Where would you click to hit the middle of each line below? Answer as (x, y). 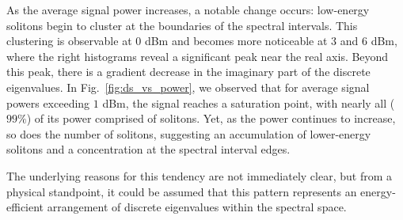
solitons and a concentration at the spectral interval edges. (148, 149)
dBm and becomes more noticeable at (236, 41)
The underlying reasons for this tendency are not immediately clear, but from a (199, 175)
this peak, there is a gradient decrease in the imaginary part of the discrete (188, 72)
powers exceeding (48, 102)
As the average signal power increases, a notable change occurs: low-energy (188, 9)
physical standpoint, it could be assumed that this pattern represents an (182, 191)
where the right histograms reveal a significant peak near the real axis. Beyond (198, 56)
